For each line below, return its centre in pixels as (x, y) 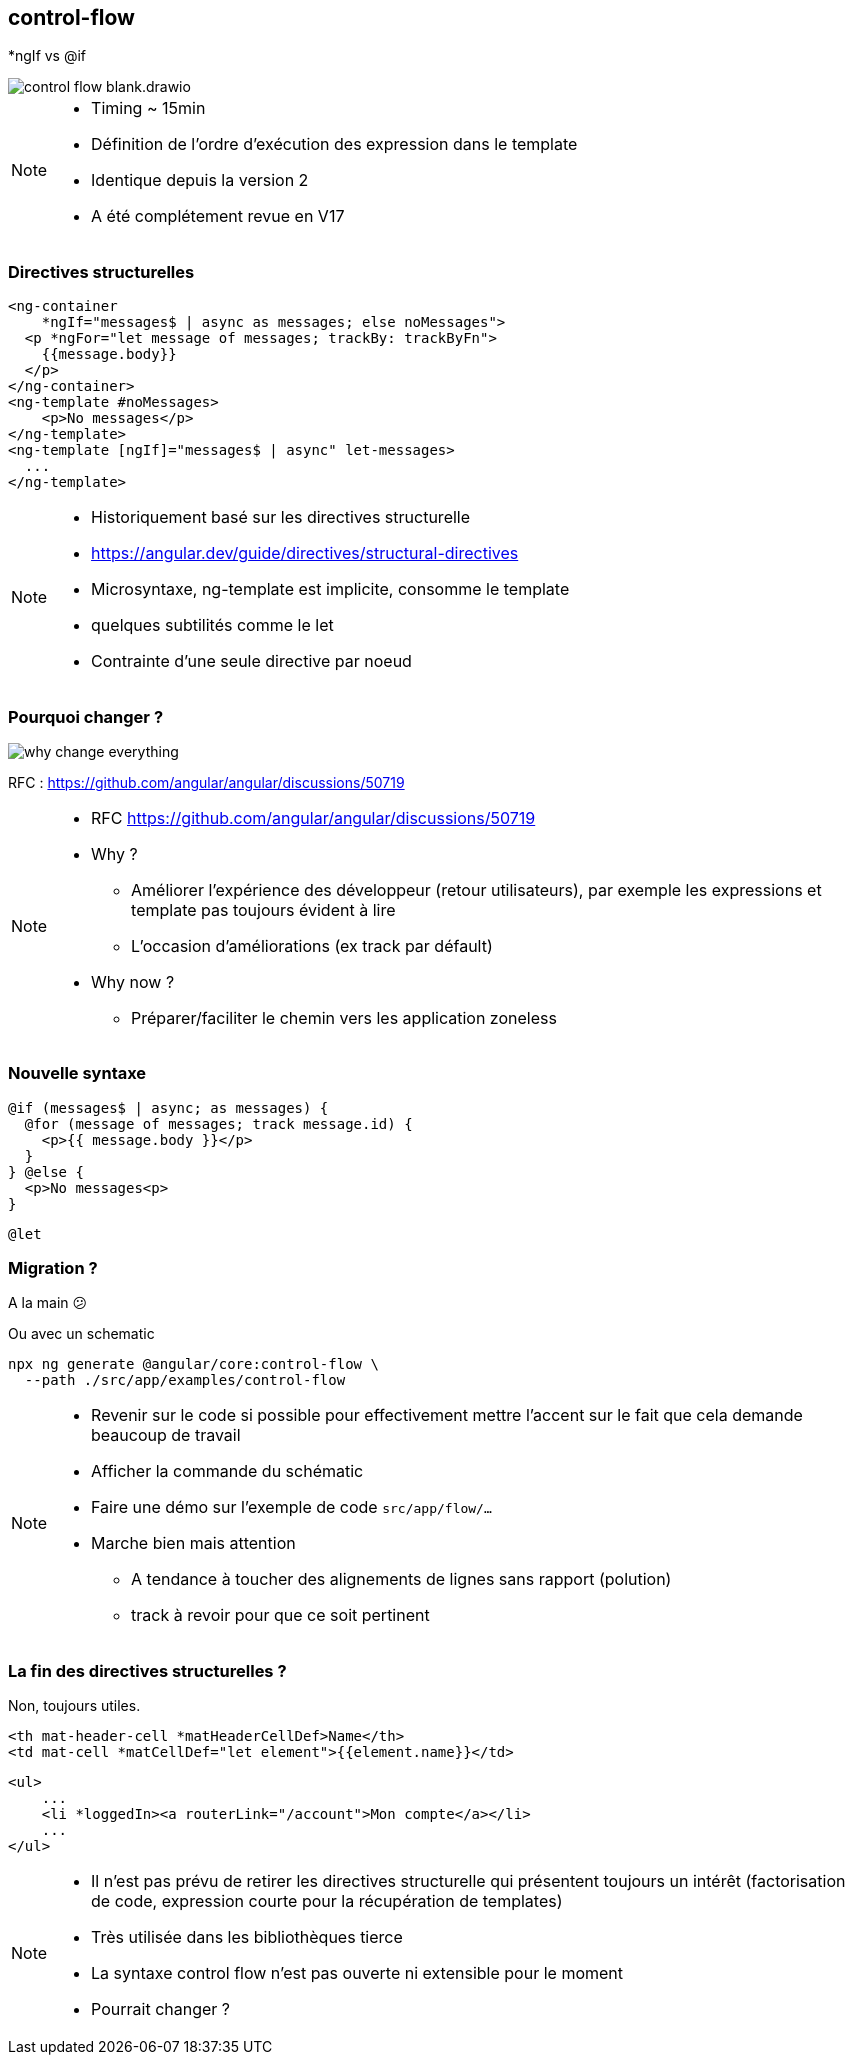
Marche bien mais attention (193, 1543)
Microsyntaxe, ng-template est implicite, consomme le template (330, 589)
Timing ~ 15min (148, 108)
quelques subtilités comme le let (212, 625)
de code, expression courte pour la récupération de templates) (327, 1901)
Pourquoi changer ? (86, 716)
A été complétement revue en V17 (218, 216)
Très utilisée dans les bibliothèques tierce (247, 1937)
